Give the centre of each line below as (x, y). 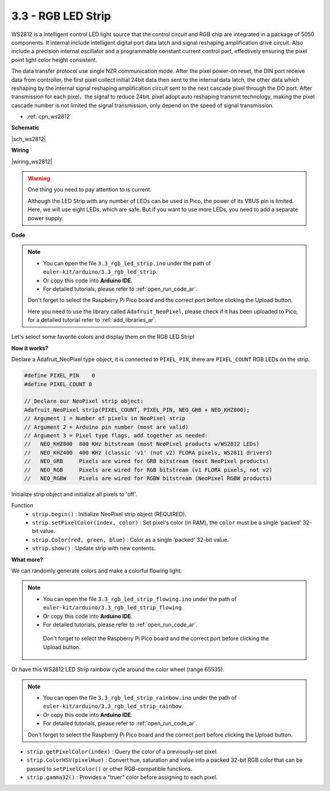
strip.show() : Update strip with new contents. (94, 548)
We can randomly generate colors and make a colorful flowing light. (97, 571)
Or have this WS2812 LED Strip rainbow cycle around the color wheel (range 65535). (118, 669)
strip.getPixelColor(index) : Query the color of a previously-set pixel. (122, 751)
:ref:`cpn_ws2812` (49, 117)
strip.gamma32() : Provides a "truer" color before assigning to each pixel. (122, 778)
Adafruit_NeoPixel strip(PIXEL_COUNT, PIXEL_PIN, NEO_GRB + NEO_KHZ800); (137, 410)
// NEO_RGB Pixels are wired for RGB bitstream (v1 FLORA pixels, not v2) (148, 470)
